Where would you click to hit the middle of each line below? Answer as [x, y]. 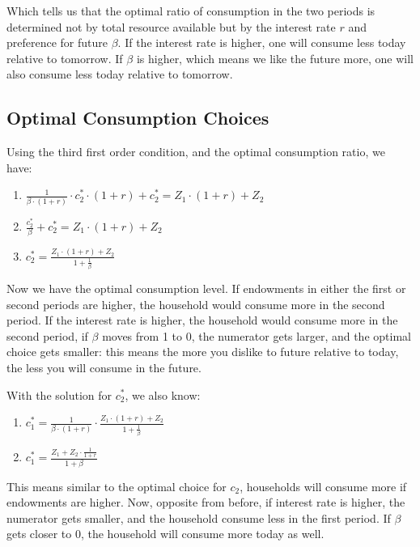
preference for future [57, 42]
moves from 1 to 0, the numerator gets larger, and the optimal [257, 335]
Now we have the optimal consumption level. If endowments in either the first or [206, 288]
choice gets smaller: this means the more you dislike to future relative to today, [203, 352]
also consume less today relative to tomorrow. [120, 74]
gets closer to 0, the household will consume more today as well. [165, 534]
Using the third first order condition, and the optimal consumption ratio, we [196, 152]
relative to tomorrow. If [65, 58]
